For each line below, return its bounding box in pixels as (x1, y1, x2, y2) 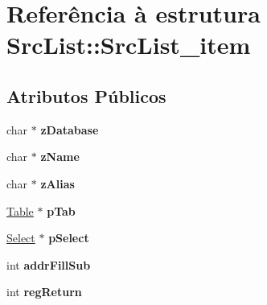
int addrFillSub (6, 256, 91, 273)
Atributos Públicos (6, 83, 166, 108)
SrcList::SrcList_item (6, 28, 251, 61)
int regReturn (6, 283, 82, 300)
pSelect (48, 229, 89, 246)
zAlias (40, 175, 75, 192)
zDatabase (40, 121, 99, 138)
